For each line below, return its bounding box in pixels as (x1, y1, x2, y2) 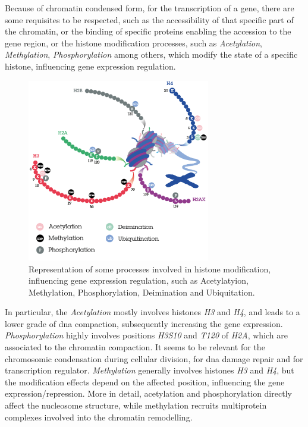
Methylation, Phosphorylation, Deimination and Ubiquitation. (29, 285, 255, 298)
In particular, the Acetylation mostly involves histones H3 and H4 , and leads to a (5, 306, 300, 318)
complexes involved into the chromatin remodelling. (5, 410, 193, 423)
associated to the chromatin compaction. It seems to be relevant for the (5, 341, 265, 353)
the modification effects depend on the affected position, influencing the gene (5, 375, 285, 388)
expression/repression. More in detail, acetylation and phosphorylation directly (5, 387, 292, 400)
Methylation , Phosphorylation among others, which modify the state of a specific (5, 48, 298, 61)
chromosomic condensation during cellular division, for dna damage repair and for (5, 352, 303, 365)
